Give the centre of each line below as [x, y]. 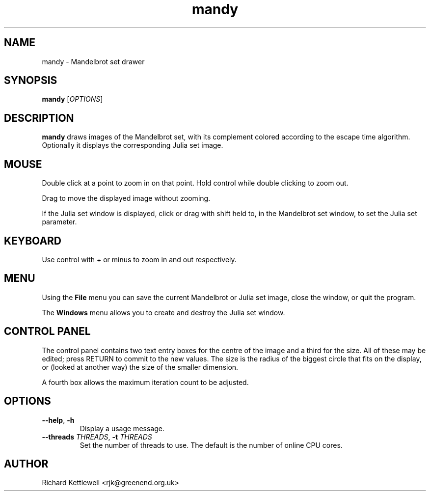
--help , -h [58, 420]
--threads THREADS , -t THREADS [97, 437]
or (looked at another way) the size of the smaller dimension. [140, 367]
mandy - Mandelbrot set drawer [93, 61]
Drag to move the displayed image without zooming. [126, 198]
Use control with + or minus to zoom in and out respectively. [139, 259]
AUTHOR [26, 464]
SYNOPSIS [31, 81]
